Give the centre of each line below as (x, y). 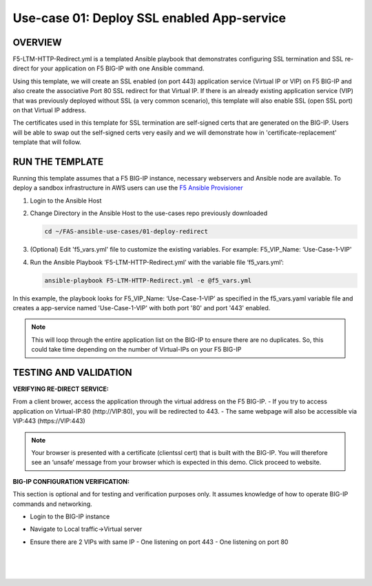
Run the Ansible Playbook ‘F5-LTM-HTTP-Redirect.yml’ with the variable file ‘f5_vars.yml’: (157, 262)
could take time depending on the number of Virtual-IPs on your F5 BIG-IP (136, 350)
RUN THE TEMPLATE (58, 162)
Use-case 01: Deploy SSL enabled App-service (149, 18)
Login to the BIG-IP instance (70, 516)
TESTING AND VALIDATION (72, 372)
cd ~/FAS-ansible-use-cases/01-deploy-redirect (126, 232)
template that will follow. (47, 142)
